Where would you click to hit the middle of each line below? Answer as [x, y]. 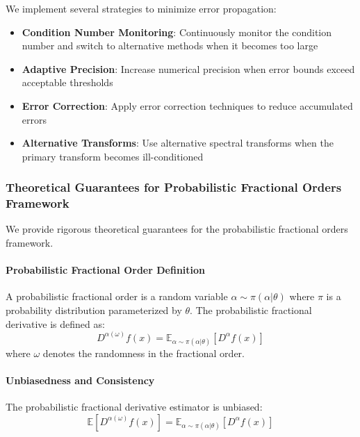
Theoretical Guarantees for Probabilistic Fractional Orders [174, 187]
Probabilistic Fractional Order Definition [106, 270]
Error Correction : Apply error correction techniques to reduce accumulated [187, 105]
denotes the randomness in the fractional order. [144, 353]
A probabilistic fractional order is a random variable [117, 296]
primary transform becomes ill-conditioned [113, 156]
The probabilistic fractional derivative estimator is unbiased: [134, 407]
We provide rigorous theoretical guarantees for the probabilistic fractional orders [177, 229]
